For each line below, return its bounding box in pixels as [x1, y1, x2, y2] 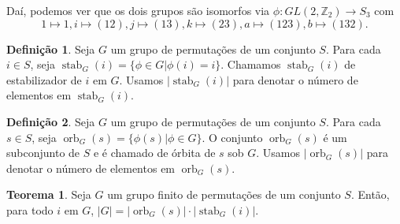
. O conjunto [202, 129, 263, 145]
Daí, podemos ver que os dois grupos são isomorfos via [6, 2, 270, 18]
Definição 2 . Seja [6, 113, 95, 129]
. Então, [350, 186, 390, 203]
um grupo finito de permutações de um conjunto [107, 186, 341, 203]
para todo [6, 201, 54, 218]
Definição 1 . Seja [6, 40, 95, 57]
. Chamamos [220, 56, 281, 73]
